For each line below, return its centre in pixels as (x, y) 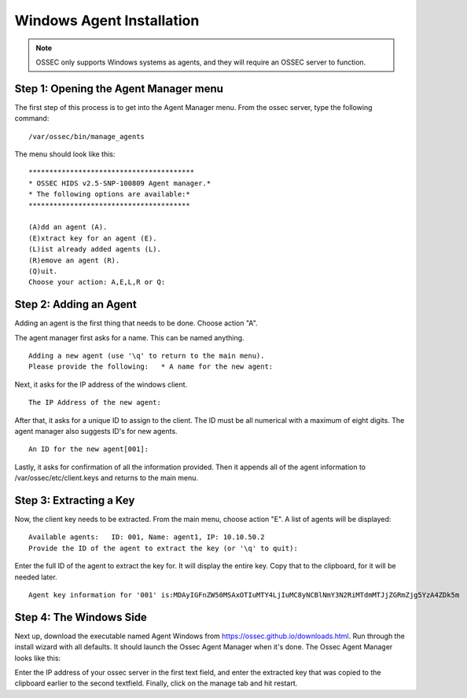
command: (32, 119)
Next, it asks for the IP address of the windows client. (101, 384)
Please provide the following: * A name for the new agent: (151, 367)
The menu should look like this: (65, 154)
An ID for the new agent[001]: (89, 449)
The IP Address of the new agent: (95, 402)
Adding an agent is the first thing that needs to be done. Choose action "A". (136, 323)
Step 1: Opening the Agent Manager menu (119, 88)
